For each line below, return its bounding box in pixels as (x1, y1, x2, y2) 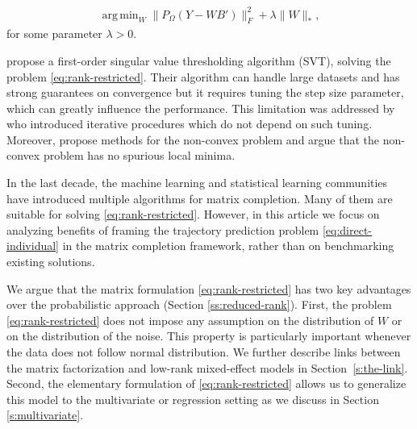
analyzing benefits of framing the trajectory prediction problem (6, 221, 319, 238)
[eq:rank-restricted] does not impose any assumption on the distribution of (6, 311, 374, 328)
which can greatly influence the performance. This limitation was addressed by (6, 99, 395, 116)
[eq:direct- (322, 221, 373, 238)
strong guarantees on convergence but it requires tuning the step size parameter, (6, 84, 404, 101)
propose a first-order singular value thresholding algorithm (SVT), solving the (6, 52, 391, 69)
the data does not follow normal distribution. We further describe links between (6, 344, 401, 360)
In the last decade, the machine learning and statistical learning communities (6, 174, 388, 191)
